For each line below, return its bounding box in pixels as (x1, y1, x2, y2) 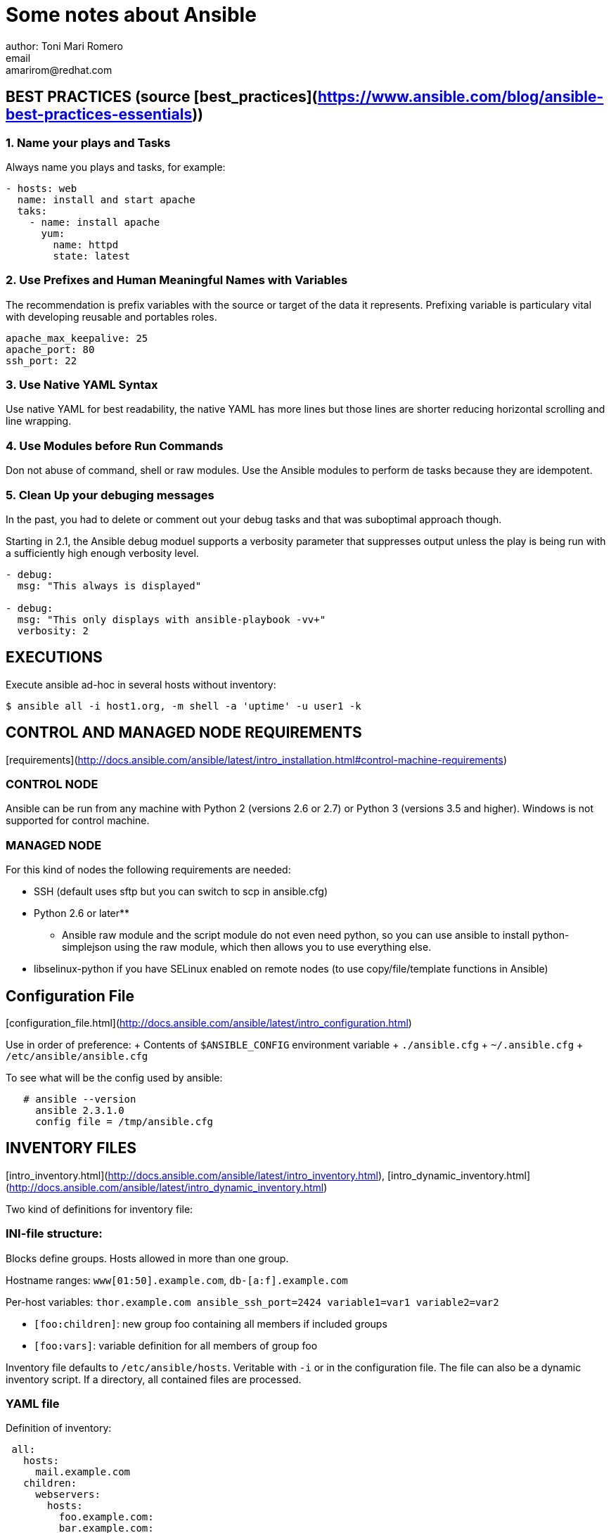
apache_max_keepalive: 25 (6, 332, 148, 344)
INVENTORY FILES (6, 1139, 136, 1157)
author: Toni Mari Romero (6, 39, 123, 52)
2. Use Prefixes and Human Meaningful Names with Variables (6, 273, 348, 288)
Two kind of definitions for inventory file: (6, 1202, 193, 1215)
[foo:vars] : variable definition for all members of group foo (34, 1339, 318, 1352)
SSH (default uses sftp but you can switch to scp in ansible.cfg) (34, 885, 328, 898)
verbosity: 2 (17, 624, 89, 636)
